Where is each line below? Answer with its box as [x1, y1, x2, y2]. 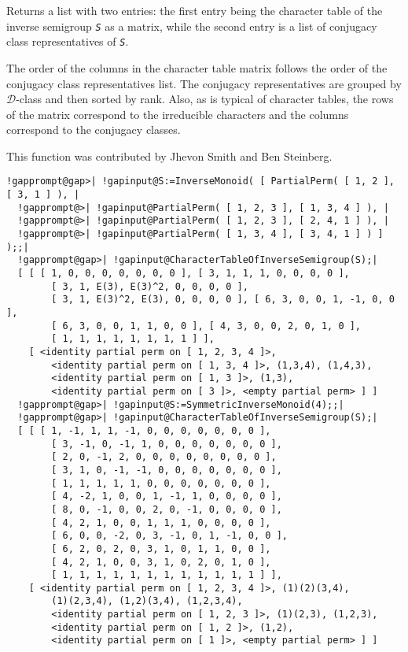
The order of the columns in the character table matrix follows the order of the [6, 59, 388, 76]
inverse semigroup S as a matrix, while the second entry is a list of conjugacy [6, 17, 377, 34]
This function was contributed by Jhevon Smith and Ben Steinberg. [6, 147, 333, 164]
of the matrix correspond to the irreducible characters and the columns [6, 106, 349, 122]
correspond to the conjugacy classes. [6, 121, 181, 138]
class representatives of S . [6, 33, 129, 50]
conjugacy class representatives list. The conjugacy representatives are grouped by [6, 75, 402, 91]
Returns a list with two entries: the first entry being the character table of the [6, 2, 383, 18]
